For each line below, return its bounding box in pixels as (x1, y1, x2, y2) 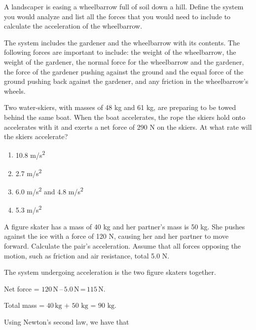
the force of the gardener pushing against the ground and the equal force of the (4, 66, 244, 76)
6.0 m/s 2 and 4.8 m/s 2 (15, 185, 83, 196)
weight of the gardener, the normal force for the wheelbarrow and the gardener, (4, 56, 244, 67)
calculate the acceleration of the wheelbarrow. (4, 21, 143, 31)
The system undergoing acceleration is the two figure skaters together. (4, 267, 216, 277)
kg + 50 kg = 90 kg (55, 302, 115, 310)
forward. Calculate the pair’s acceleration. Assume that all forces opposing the (4, 240, 241, 251)
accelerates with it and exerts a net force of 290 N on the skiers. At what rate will (4, 121, 252, 132)
